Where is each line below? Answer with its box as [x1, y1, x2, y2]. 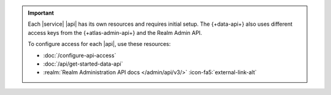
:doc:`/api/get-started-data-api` [43, 60, 123, 67]
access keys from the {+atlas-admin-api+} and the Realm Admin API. [28, 29, 202, 36]
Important [28, 9, 55, 17]
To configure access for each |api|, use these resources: [28, 40, 171, 48]
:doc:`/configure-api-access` [43, 51, 116, 59]
